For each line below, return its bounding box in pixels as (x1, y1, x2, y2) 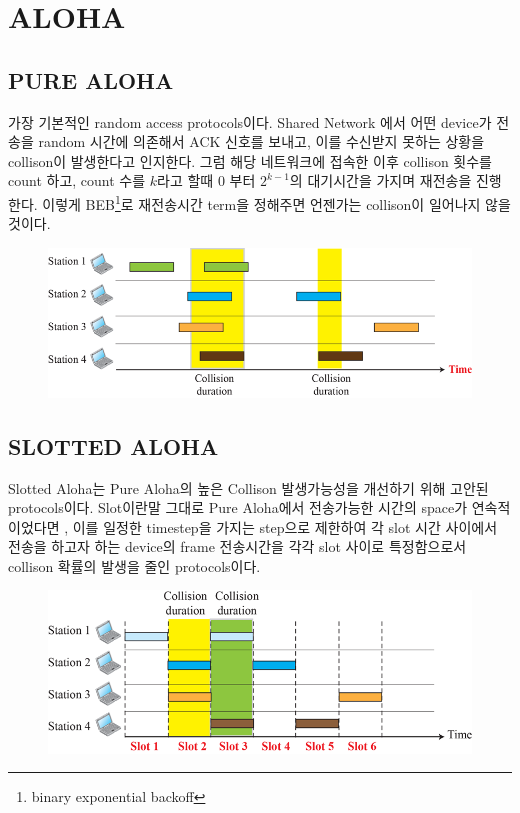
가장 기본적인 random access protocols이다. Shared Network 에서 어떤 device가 (8, 111, 492, 132)
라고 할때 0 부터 (157, 170, 256, 191)
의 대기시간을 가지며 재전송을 (289, 170, 472, 191)
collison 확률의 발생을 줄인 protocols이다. (8, 555, 261, 576)
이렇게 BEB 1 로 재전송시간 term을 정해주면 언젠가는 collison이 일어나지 (42, 190, 481, 214)
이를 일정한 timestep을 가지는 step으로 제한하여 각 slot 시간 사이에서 (72, 516, 498, 537)
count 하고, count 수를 (8, 170, 146, 191)
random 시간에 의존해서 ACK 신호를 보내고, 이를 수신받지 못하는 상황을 (38, 131, 485, 152)
